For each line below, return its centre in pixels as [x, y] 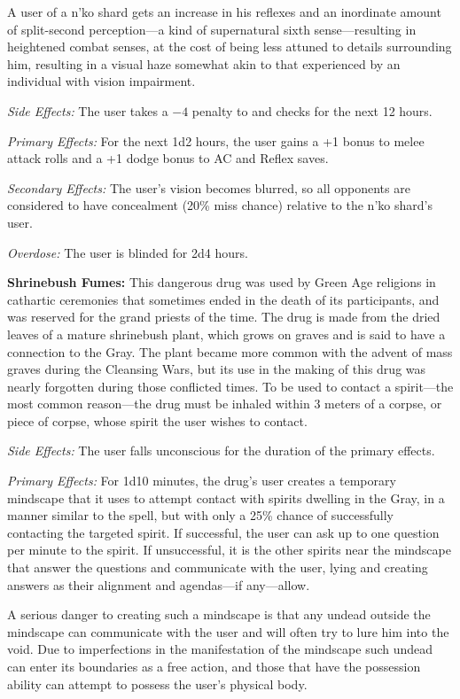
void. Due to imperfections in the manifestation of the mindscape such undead [220, 649]
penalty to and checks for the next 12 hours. [312, 110]
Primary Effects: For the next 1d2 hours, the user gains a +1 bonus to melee [216, 140]
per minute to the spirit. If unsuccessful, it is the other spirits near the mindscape [229, 550]
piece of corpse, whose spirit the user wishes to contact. [157, 420]
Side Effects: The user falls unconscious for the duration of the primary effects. [221, 450]
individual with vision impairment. [101, 81]
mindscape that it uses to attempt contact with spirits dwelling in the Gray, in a [226, 497]
